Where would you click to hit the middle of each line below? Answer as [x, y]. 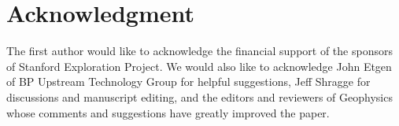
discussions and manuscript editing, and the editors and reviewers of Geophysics [199, 96]
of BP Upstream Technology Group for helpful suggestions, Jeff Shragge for [188, 82]
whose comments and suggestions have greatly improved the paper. [168, 112]
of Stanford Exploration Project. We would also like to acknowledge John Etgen [199, 66]
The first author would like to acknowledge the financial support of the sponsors [199, 51]
